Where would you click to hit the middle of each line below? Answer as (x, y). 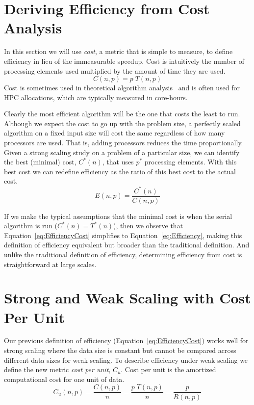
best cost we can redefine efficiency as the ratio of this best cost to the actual (120, 171)
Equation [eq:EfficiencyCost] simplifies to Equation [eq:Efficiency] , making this (123, 235)
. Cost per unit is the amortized (168, 369)
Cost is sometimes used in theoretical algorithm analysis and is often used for (122, 88)
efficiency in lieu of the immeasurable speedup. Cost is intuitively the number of (124, 61)
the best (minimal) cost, (40, 162)
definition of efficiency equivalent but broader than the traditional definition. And (127, 245)
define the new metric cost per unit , (57, 369)
